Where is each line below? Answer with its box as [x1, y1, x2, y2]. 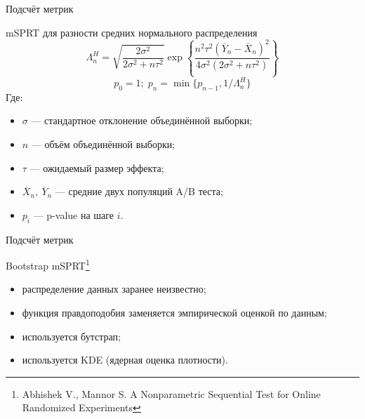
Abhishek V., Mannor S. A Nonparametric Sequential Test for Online [22, 386, 321, 401]
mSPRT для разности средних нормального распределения [6, 25, 258, 39]
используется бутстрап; [22, 328, 121, 343]
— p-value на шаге [33, 207, 114, 222]
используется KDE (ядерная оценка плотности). [22, 352, 228, 367]
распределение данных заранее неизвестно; [22, 281, 206, 296]
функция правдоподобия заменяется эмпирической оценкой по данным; [22, 305, 327, 320]
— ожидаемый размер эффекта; [29, 160, 164, 175]
